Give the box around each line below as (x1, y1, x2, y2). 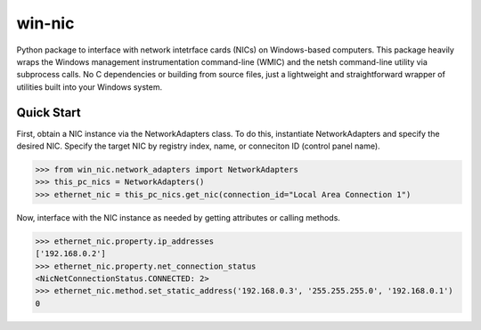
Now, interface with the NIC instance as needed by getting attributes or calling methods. (16, 212, 340, 222)
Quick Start (16, 105, 81, 120)
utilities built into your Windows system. (16, 81, 163, 93)
